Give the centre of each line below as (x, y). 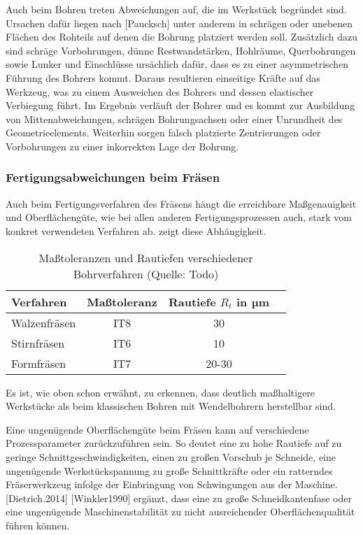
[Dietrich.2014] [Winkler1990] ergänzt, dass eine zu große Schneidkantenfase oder (179, 498)
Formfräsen (39, 363)
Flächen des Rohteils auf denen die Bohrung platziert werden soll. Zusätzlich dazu (182, 37)
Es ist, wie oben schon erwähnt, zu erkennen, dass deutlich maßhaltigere (161, 392)
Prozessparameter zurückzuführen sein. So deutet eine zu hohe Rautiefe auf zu (174, 443)
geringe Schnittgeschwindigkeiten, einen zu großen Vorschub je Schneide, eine (171, 456)
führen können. (38, 525)
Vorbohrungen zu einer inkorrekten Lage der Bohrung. (122, 146)
